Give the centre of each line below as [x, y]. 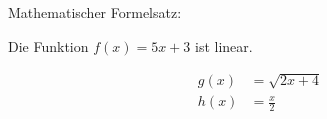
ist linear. [224, 45]
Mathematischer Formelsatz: [95, 12]
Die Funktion [48, 45]
